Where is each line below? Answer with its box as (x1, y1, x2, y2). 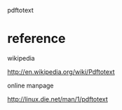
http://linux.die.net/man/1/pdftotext (7, 94, 109, 103)
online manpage (7, 81, 54, 90)
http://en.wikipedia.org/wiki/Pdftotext (7, 67, 115, 76)
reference (7, 31, 66, 47)
